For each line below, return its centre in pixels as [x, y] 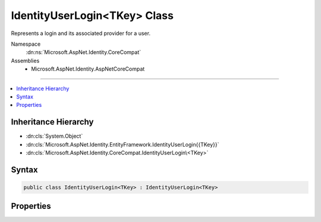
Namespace [26, 44]
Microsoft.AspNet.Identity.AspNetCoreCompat [88, 69]
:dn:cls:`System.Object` [54, 136]
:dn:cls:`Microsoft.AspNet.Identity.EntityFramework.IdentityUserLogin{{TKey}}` [122, 144]
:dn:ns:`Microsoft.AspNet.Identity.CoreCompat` [84, 52]
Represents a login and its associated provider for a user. [81, 33]
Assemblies [25, 61]
